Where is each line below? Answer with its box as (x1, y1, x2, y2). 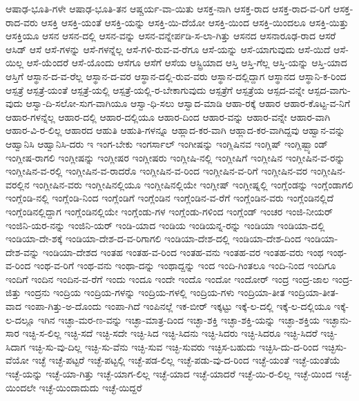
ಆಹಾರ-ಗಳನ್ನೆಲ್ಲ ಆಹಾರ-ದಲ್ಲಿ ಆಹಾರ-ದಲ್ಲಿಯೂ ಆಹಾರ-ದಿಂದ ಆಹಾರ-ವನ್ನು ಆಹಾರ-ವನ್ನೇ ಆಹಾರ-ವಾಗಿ (6, 109, 331, 124)
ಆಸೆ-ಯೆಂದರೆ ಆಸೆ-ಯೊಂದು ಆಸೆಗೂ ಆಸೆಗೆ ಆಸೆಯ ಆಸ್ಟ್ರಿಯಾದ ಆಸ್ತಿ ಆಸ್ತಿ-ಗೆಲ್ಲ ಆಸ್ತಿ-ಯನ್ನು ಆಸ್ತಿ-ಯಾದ (26, 55, 347, 70)
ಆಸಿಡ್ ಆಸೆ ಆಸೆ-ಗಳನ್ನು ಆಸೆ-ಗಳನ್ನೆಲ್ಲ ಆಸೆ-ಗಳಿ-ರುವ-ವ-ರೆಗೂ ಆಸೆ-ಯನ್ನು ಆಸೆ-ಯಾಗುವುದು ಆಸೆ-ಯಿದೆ (6, 41, 331, 56)
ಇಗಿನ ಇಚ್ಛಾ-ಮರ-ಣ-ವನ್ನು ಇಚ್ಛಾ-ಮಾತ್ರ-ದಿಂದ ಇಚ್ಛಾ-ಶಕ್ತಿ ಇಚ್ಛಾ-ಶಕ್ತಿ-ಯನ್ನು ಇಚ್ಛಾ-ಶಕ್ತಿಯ (38, 312, 320, 326)
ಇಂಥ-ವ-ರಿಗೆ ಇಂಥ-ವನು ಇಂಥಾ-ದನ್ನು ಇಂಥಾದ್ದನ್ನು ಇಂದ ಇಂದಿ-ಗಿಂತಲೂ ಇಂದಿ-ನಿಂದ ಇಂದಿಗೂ (33, 258, 336, 273)
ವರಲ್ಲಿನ (6, 177, 30, 191)
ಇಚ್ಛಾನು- (322, 312, 352, 326)
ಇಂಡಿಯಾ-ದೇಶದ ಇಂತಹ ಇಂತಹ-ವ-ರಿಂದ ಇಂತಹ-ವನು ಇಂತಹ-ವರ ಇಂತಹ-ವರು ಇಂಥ (42, 244, 324, 259)
